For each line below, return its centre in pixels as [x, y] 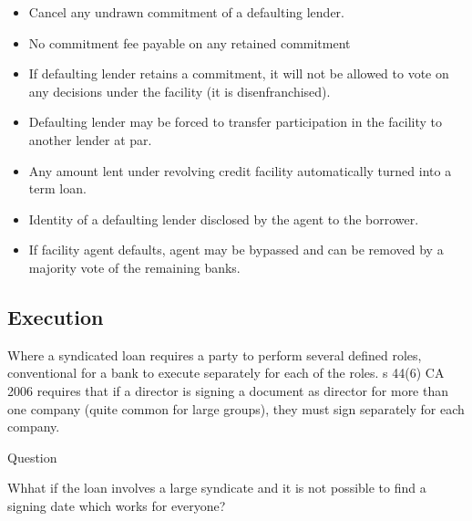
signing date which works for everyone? [117, 505]
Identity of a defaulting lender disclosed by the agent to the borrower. [224, 219]
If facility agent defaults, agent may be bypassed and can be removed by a [236, 250]
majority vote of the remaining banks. [134, 267]
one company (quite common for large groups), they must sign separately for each [236, 408]
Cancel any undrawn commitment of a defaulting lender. [187, 12]
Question [32, 457]
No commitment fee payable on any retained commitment [190, 42]
